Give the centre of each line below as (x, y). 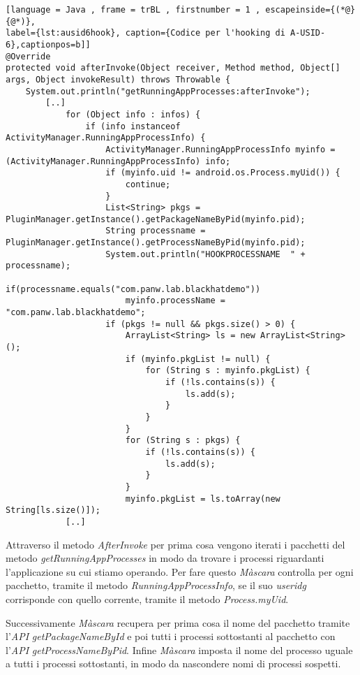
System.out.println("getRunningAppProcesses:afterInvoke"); (168, 91)
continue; (148, 184)
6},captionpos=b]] (48, 44)
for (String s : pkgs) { (183, 441)
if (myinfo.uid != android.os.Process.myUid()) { (223, 173)
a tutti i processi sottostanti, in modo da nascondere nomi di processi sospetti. (173, 663)
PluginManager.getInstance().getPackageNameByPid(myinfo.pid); (156, 219)
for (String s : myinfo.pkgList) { (228, 371)
